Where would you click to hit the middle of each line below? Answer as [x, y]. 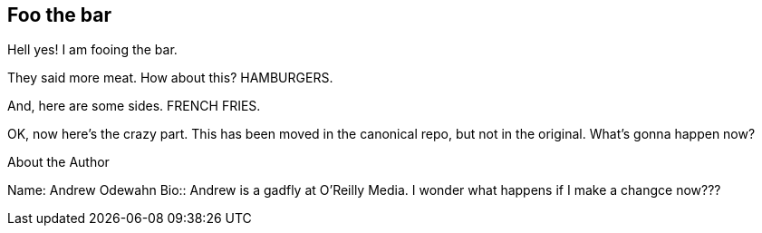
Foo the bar [59, 15]
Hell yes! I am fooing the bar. [92, 50]
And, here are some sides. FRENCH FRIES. [134, 106]
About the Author [58, 162]
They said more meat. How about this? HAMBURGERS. [170, 78]
